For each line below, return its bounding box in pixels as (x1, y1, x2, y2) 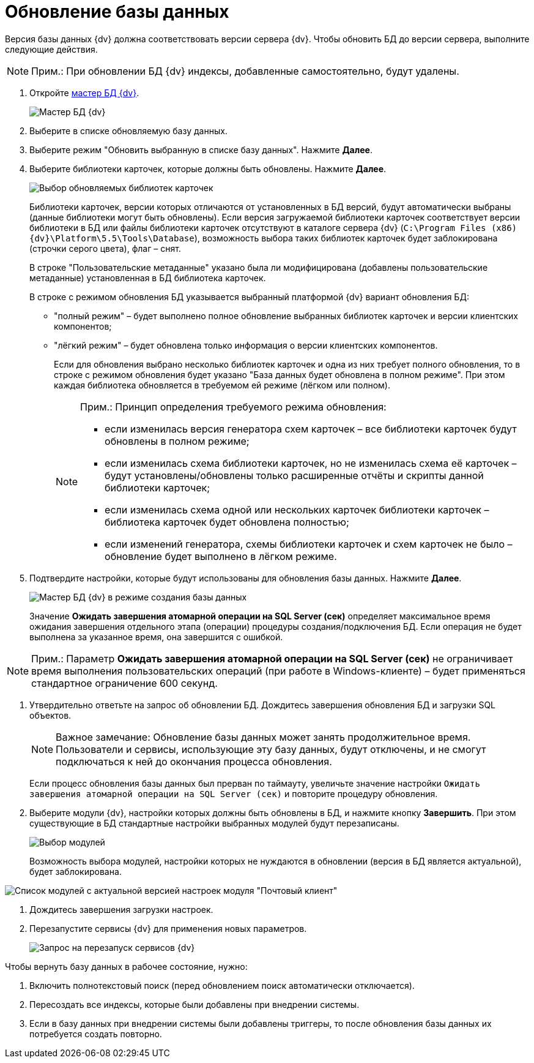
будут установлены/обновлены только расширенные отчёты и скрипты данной (105, 469, 484, 482)
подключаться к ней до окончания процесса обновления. (56, 755, 332, 768)
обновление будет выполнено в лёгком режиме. (105, 550, 337, 562)
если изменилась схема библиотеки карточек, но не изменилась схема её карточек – (105, 456, 517, 469)
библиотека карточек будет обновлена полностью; (105, 515, 349, 528)
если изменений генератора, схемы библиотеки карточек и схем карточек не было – (105, 537, 513, 550)
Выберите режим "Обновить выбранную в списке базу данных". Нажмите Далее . (29, 144, 373, 155)
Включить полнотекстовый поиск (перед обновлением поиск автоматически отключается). (29, 980, 415, 991)
